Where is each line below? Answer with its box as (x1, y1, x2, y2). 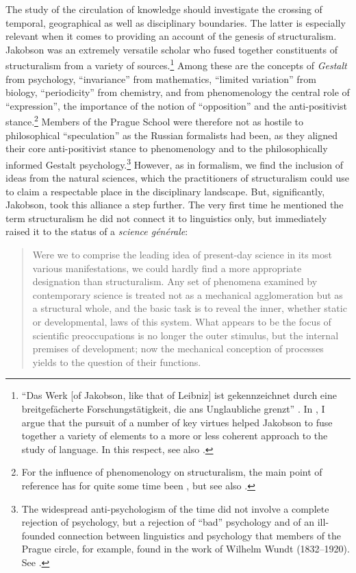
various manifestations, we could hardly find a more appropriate (32, 260, 302, 275)
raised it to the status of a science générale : (5, 224, 188, 239)
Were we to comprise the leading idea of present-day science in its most (32, 247, 332, 262)
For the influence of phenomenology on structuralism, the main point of (21, 465, 322, 479)
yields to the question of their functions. (32, 354, 201, 369)
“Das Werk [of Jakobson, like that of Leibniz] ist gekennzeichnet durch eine (21, 388, 337, 402)
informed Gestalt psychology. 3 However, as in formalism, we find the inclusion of (5, 155, 343, 171)
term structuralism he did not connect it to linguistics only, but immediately (5, 210, 327, 225)
